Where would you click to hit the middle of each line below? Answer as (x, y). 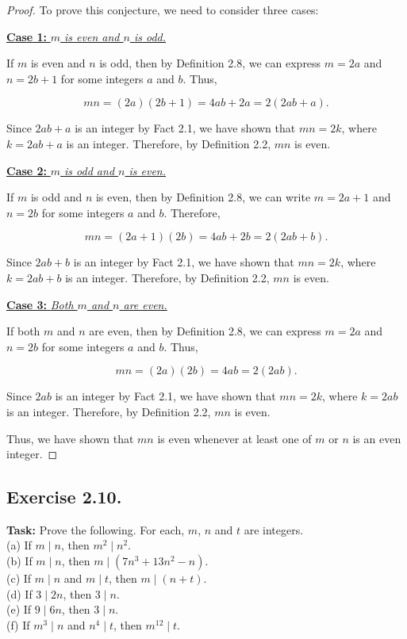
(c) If (19, 578)
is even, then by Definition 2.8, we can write (203, 197)
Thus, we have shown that (70, 438)
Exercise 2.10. (64, 497)
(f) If (18, 624)
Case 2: (27, 170)
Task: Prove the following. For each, (96, 529)
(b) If (19, 561)
